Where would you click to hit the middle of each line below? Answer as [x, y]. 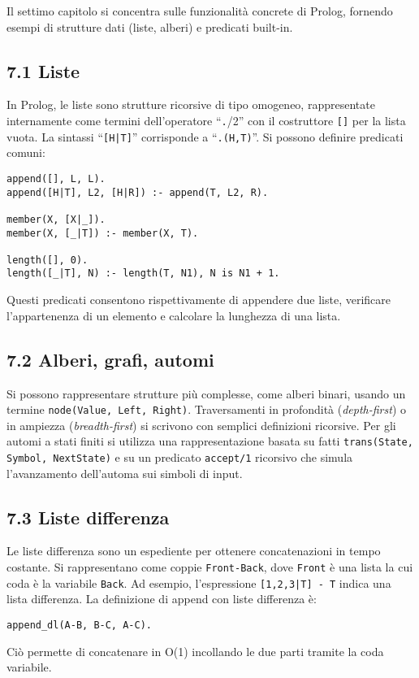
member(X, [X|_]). [56, 219]
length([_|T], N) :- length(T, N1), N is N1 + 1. [143, 274]
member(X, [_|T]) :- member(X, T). [103, 233]
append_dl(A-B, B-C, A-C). [79, 625]
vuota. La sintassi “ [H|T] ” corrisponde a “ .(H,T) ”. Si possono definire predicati [205, 136]
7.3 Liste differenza [88, 517]
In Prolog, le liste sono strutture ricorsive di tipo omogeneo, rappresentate [191, 104]
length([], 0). [48, 260]
